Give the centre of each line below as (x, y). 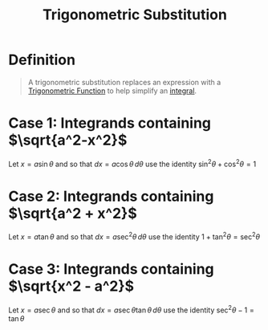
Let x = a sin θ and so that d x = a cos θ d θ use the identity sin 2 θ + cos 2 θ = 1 (132, 163)
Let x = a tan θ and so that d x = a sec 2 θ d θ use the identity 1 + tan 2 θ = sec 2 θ (134, 236)
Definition (42, 60)
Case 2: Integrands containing (111, 196)
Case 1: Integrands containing (110, 123)
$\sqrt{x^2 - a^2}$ (71, 286)
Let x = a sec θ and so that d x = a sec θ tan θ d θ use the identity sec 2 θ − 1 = (132, 309)
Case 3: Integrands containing (111, 269)
